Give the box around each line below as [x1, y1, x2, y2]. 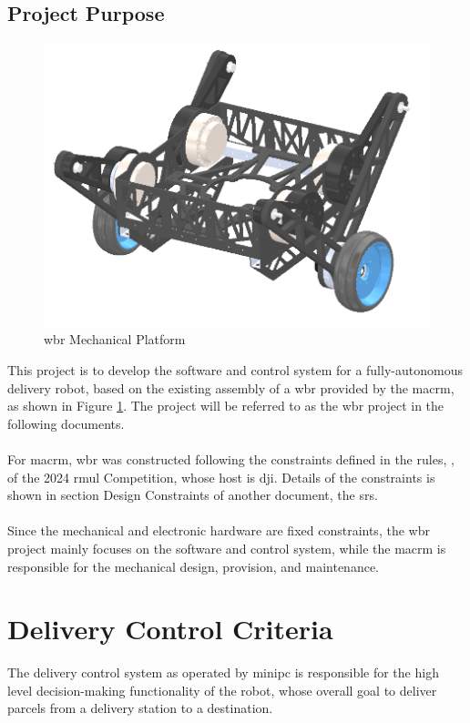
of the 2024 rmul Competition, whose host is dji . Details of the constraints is [7, 467, 435, 486]
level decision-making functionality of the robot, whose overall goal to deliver [7, 680, 437, 699]
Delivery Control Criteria [7, 610, 333, 647]
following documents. [7, 413, 125, 433]
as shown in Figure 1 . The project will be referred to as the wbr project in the [7, 396, 444, 415]
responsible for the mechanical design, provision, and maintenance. [7, 556, 380, 575]
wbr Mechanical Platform [44, 330, 186, 349]
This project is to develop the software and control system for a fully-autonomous [7, 360, 463, 379]
